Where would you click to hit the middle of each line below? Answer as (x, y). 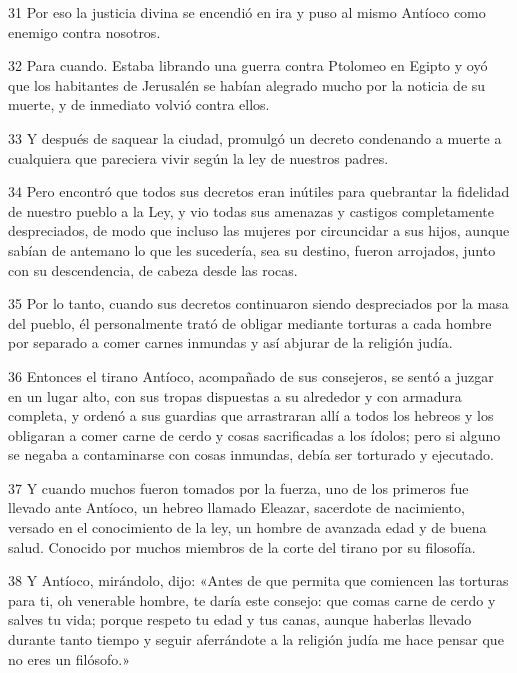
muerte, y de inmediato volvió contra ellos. (139, 104)
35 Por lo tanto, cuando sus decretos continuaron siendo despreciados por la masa (258, 303)
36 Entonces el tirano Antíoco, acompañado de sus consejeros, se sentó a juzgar (251, 375)
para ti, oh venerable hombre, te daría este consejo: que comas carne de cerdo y (252, 599)
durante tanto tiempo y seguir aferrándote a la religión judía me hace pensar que (256, 639)
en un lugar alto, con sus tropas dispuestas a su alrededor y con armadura (235, 395)
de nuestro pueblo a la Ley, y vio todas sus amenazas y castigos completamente (251, 210)
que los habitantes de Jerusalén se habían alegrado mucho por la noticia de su (247, 84)
